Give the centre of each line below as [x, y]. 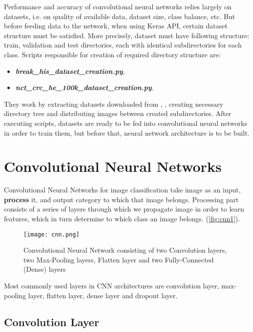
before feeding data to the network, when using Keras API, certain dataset [116, 26]
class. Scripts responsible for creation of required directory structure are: [112, 54]
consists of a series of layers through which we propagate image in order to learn [124, 209]
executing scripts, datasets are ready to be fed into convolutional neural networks [126, 123]
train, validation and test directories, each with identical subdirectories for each [123, 45]
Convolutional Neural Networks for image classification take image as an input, [122, 190]
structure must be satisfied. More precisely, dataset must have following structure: [127, 35]
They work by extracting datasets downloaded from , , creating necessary [114, 104]
